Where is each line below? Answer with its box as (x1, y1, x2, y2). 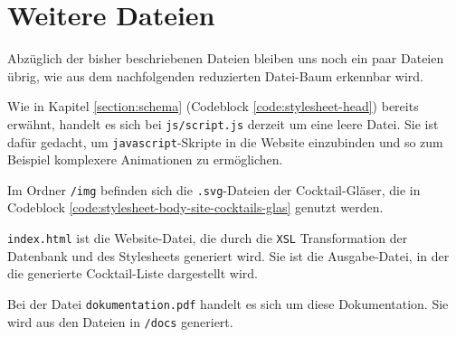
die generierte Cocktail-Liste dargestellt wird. (7, 264, 258, 283)
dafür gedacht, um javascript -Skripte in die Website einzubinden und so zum (7, 132, 443, 151)
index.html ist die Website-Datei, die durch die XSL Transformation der (7, 229, 408, 248)
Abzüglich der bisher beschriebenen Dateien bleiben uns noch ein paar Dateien (7, 49, 444, 68)
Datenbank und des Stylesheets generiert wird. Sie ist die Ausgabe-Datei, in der (7, 246, 450, 265)
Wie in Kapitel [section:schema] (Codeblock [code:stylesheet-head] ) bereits (7, 97, 419, 116)
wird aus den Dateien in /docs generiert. (7, 312, 233, 331)
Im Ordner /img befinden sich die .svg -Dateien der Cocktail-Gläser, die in (7, 180, 421, 199)
